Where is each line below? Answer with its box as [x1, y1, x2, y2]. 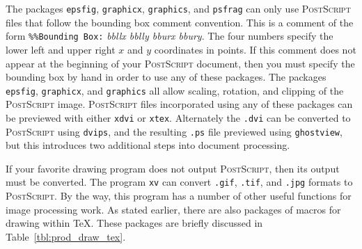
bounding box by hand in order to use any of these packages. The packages [6, 70, 326, 84]
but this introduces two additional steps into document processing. [6, 138, 290, 152]
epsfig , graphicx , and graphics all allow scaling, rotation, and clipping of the [6, 83, 344, 97]
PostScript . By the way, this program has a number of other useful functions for [6, 188, 352, 203]
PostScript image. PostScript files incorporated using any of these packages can [6, 97, 353, 111]
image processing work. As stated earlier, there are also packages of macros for [6, 202, 341, 216]
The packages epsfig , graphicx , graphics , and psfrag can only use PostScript [6, 1, 351, 15]
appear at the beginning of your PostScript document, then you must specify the [6, 56, 355, 70]
